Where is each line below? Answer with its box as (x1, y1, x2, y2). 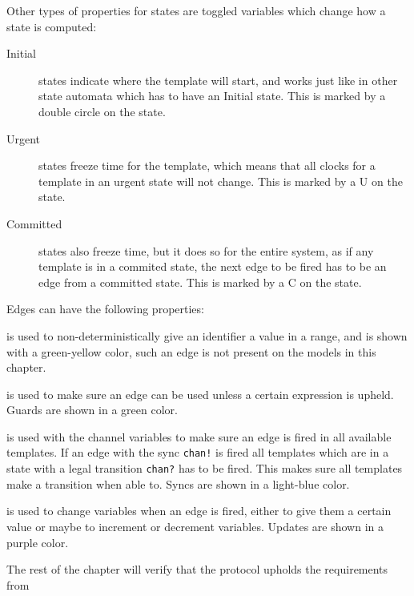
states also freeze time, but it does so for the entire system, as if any (38, 242, 374, 259)
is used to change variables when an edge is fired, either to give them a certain (6, 502, 392, 519)
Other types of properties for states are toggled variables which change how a (6, 2, 386, 18)
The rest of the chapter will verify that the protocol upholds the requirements (6, 561, 388, 578)
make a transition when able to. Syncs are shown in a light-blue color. (6, 475, 350, 492)
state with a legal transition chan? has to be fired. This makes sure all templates (6, 460, 403, 477)
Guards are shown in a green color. (6, 401, 178, 418)
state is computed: (6, 18, 97, 34)
